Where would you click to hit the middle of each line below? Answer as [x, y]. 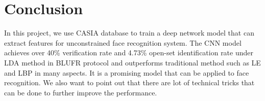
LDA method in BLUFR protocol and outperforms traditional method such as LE [132, 62]
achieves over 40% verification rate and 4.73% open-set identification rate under [129, 53]
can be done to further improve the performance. [81, 92]
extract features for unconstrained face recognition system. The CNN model [123, 42]
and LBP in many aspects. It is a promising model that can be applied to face [127, 72]
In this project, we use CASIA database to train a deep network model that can [129, 33]
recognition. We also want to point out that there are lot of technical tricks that [129, 82]
